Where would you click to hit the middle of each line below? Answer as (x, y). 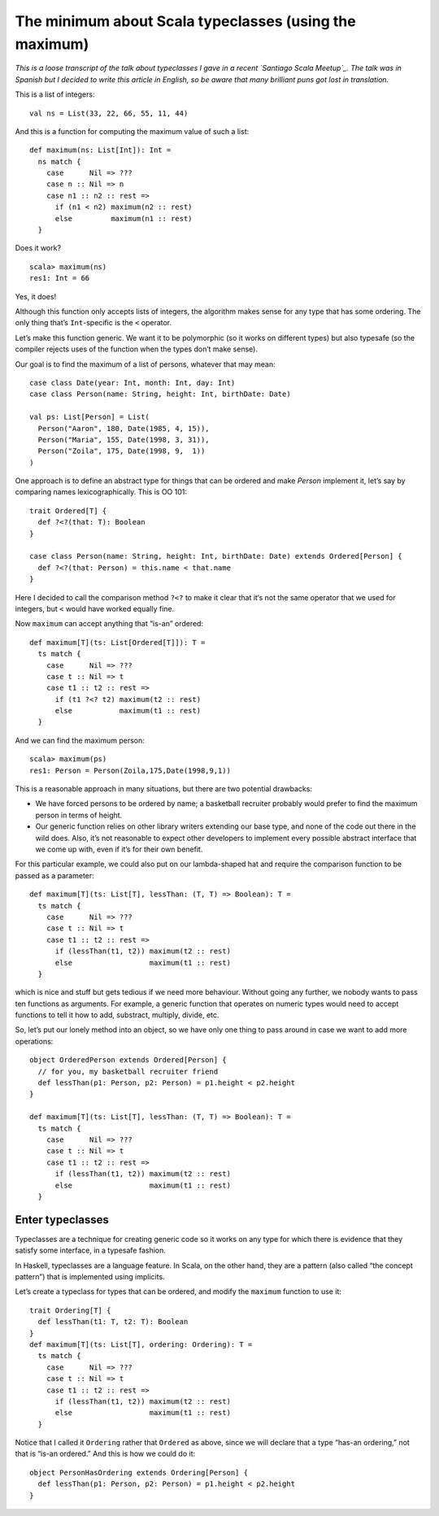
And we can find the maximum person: (80, 740)
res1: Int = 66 (60, 278)
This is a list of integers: (55, 94)
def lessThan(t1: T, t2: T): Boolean (113, 1322)
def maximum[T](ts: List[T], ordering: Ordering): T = (141, 1344)
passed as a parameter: (55, 875)
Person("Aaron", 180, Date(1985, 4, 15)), (124, 428)
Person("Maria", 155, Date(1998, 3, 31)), (124, 440)
